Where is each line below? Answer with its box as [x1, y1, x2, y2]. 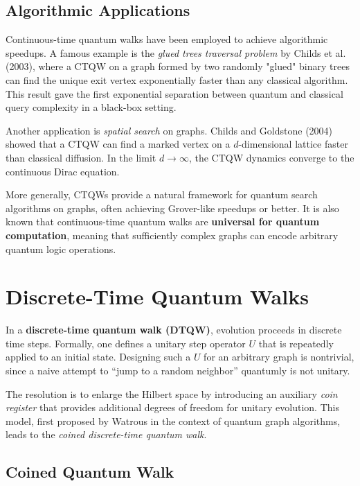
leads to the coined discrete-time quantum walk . [6, 427, 207, 442]
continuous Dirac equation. [6, 164, 120, 178]
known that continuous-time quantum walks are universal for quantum [6, 214, 320, 229]
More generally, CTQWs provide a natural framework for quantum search [6, 187, 318, 202]
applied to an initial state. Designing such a [6, 349, 191, 364]
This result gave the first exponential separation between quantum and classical [6, 86, 343, 101]
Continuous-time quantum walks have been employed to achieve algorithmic [6, 32, 328, 46]
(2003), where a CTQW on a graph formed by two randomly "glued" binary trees [6, 59, 350, 73]
